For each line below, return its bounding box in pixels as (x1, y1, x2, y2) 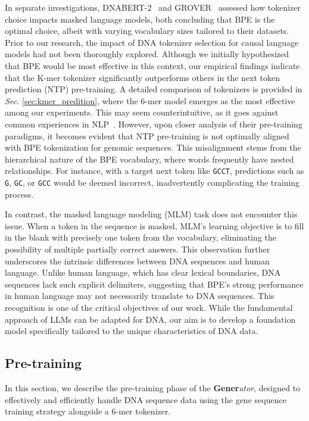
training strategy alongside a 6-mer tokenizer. (5, 405, 171, 417)
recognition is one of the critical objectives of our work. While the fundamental (5, 301, 293, 313)
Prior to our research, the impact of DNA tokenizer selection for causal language (5, 36, 299, 48)
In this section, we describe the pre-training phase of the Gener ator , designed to (5, 381, 301, 394)
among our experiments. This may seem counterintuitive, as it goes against (5, 106, 279, 118)
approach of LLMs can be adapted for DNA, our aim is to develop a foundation (5, 313, 296, 325)
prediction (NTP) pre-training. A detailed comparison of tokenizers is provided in (5, 83, 302, 95)
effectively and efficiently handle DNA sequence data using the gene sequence (5, 393, 286, 406)
